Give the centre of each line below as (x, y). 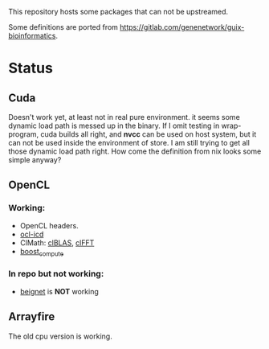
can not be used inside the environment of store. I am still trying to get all (129, 143)
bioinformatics (32, 36)
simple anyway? (35, 160)
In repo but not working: (56, 274)
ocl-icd (32, 234)
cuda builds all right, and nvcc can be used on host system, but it (148, 134)
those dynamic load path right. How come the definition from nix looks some (135, 151)
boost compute (42, 252)
